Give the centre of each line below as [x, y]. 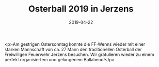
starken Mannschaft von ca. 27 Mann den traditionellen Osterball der [73, 49]
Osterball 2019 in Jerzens [81, 9]
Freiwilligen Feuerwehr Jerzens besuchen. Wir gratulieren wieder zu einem [79, 54]
